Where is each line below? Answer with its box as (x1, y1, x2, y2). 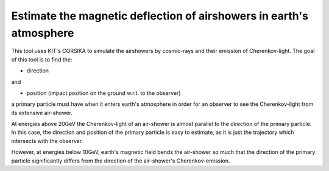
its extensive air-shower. (11, 109, 73, 116)
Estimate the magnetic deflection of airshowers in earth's (11, 9, 309, 23)
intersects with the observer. (11, 137, 83, 144)
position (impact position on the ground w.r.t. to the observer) (26, 89, 181, 97)
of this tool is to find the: (11, 55, 73, 63)
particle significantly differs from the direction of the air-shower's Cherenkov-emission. (11, 157, 230, 164)
